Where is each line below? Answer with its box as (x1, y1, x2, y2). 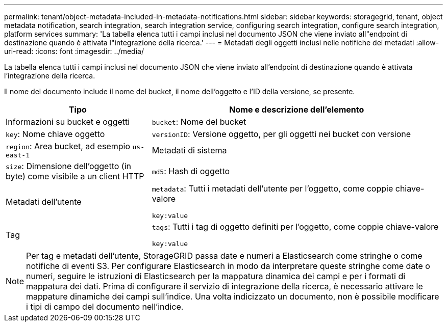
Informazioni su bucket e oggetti (6, 117, 130, 127)
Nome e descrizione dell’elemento (229, 104, 364, 115)
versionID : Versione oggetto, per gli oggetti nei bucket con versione (152, 129, 411, 139)
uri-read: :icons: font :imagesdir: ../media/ (4, 47, 144, 56)
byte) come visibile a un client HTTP (6, 171, 144, 181)
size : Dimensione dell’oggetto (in (6, 161, 131, 171)
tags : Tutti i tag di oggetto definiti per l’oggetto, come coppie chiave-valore (152, 222, 439, 232)
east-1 (6, 151, 30, 159)
